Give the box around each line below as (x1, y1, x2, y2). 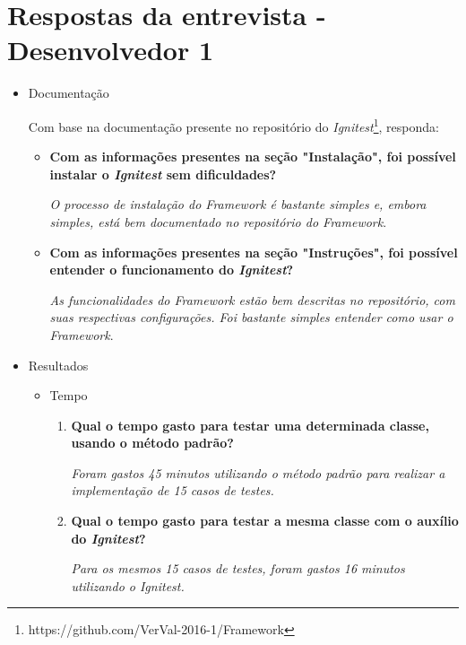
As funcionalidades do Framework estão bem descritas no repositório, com (49, 290, 455, 309)
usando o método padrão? (71, 433, 234, 452)
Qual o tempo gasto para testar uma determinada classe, (71, 415, 429, 434)
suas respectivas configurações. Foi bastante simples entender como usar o (49, 308, 453, 327)
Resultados (28, 355, 89, 374)
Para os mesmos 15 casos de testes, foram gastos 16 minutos (71, 559, 405, 578)
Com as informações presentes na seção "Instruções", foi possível (49, 242, 458, 261)
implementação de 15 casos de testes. (71, 481, 274, 500)
